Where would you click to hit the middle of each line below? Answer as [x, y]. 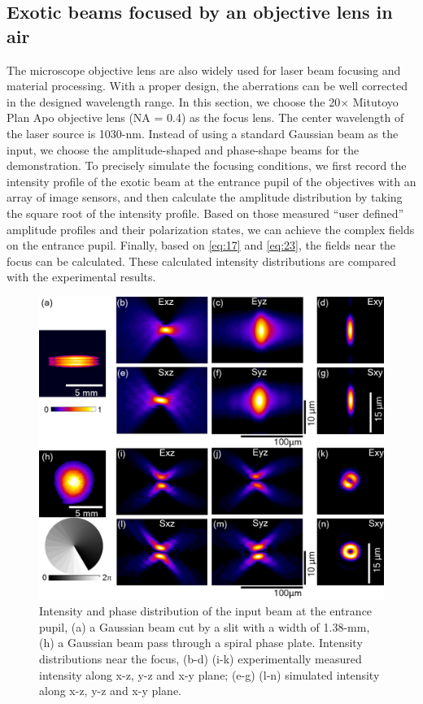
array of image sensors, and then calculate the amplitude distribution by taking [205, 197]
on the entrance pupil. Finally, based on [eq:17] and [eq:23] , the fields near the [201, 245]
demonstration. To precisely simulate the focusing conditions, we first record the [207, 165]
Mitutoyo [375, 101]
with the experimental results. [81, 277]
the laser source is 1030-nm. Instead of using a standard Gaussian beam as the [203, 133]
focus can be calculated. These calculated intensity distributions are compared [201, 261]
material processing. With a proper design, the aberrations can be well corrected [207, 86]
